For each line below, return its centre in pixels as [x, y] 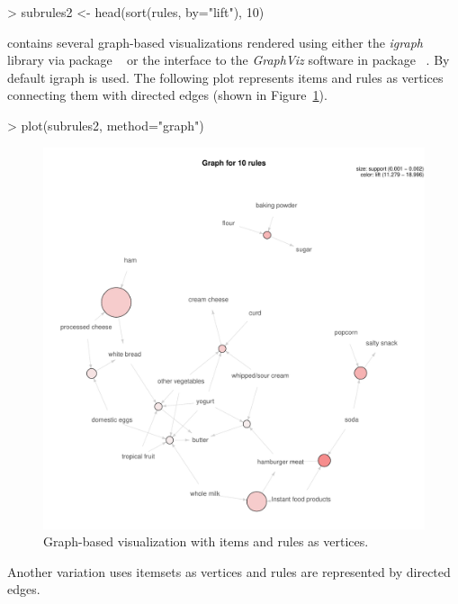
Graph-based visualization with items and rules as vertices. [206, 541]
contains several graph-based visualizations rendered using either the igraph [215, 42]
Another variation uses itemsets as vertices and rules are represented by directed [229, 571]
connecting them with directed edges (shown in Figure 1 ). [167, 95]
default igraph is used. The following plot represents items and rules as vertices [225, 77]
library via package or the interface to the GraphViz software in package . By [229, 60]
